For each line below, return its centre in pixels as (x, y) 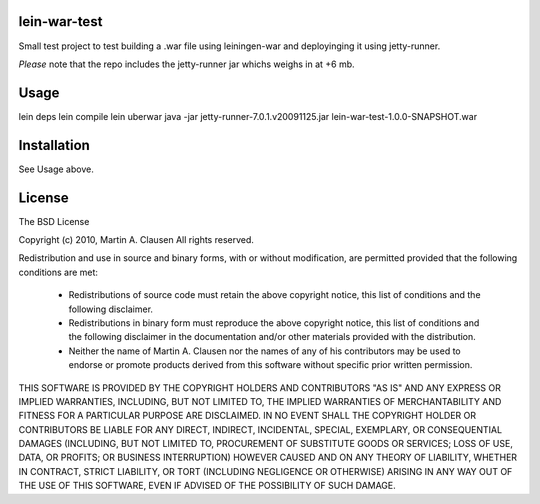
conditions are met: (58, 272)
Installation (54, 145)
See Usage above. (56, 169)
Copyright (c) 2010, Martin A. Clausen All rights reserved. (136, 240)
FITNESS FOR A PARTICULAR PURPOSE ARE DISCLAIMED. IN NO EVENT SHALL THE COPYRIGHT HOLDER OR (247, 416)
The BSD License (54, 221)
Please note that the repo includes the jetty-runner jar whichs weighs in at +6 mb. (186, 64)
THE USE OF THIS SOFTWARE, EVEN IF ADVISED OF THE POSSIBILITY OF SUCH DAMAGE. (207, 486)
